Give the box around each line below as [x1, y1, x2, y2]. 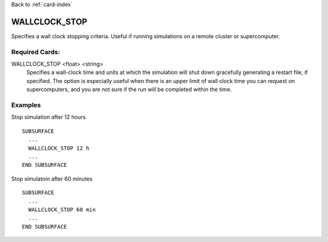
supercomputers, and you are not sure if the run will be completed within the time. [26, 86, 232, 93]
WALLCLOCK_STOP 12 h [28, 144, 90, 152]
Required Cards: [11, 47, 61, 56]
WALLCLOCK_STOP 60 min [28, 206, 96, 213]
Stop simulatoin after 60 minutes [11, 175, 93, 182]
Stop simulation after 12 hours [11, 113, 86, 121]
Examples [11, 101, 41, 109]
